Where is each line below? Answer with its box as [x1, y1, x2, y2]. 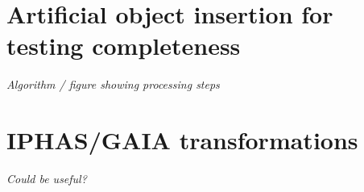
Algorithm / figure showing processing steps [6, 76, 220, 93]
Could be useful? [6, 170, 87, 187]
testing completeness [6, 29, 241, 62]
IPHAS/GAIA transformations [6, 123, 358, 157]
